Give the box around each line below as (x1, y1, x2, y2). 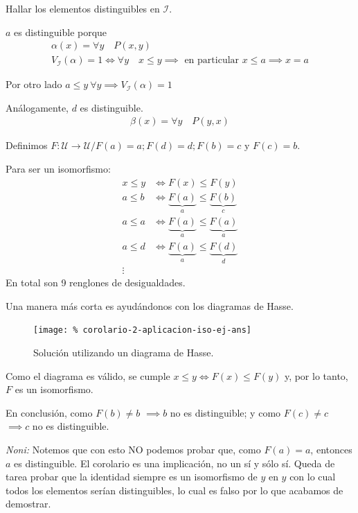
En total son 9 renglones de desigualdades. (6, 275, 186, 290)
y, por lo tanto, (284, 368, 348, 383)
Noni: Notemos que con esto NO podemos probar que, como (6, 442, 261, 456)
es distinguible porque (14, 24, 107, 39)
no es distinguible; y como (170, 405, 281, 419)
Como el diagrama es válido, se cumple (6, 368, 170, 383)
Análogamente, (6, 100, 69, 114)
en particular (184, 55, 240, 66)
